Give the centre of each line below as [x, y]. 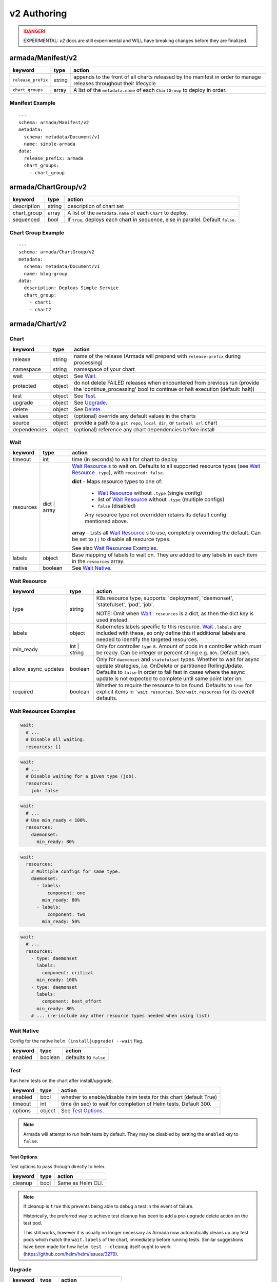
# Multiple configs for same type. [76, 871]
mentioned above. [106, 522]
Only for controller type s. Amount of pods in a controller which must [179, 646]
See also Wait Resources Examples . [115, 548]
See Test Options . [83, 1111]
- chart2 [40, 309]
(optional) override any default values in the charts [135, 416]
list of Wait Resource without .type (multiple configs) [161, 499]
